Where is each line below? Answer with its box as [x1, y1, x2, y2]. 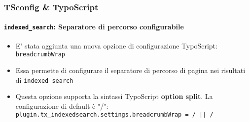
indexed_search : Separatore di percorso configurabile [4, 22, 184, 32]
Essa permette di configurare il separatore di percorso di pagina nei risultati [15, 65, 246, 75]
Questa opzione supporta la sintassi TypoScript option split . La [15, 91, 213, 101]
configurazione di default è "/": [15, 100, 108, 111]
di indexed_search [15, 74, 73, 85]
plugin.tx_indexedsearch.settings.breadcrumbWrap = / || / [15, 111, 213, 119]
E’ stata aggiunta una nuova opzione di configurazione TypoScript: [15, 40, 217, 50]
